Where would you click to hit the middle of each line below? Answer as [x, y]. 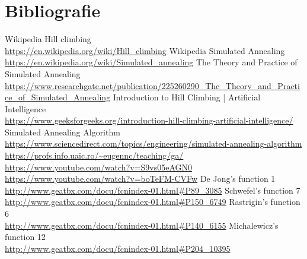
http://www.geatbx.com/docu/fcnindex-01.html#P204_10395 [118, 248]
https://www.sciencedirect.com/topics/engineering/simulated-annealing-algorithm [153, 143]
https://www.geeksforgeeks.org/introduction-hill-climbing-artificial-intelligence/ [149, 120]
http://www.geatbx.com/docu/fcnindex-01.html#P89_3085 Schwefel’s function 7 [153, 190]
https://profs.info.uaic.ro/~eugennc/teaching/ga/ [94, 155]
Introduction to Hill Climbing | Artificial [187, 97]
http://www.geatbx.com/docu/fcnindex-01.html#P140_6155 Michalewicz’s [142, 225]
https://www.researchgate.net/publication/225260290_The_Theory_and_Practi [152, 85]
